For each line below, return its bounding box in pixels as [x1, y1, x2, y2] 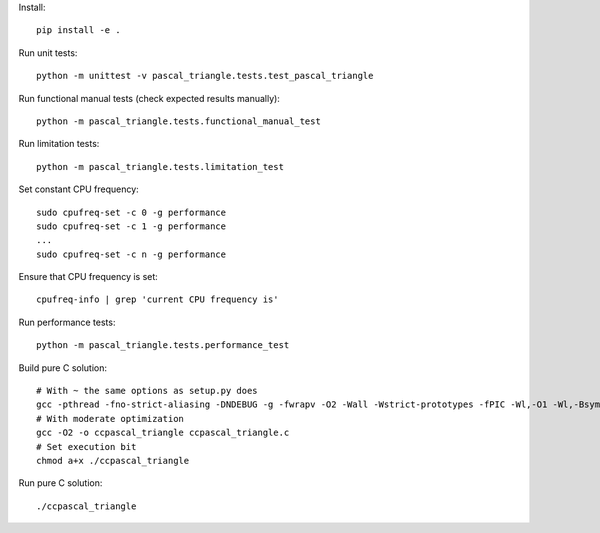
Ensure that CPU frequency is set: [18, 271, 159, 283]
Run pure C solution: [18, 477, 103, 489]
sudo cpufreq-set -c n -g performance [36, 248, 227, 260]
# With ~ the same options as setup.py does [36, 385, 259, 397]
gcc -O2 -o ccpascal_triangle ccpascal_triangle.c [36, 427, 290, 439]
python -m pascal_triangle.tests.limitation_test [36, 161, 285, 172]
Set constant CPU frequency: [18, 183, 139, 195]
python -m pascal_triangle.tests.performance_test [36, 340, 290, 351]
